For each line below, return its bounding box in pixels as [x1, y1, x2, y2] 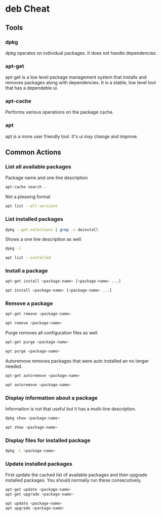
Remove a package [5, 300, 53, 307]
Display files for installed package [5, 437, 91, 444]
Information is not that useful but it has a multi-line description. [5, 406, 137, 412]
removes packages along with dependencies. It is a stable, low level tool [5, 80, 156, 86]
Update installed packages [5, 460, 72, 467]
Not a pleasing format [5, 194, 51, 200]
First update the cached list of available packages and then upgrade [5, 472, 148, 478]
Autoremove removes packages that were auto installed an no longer [5, 358, 149, 364]
